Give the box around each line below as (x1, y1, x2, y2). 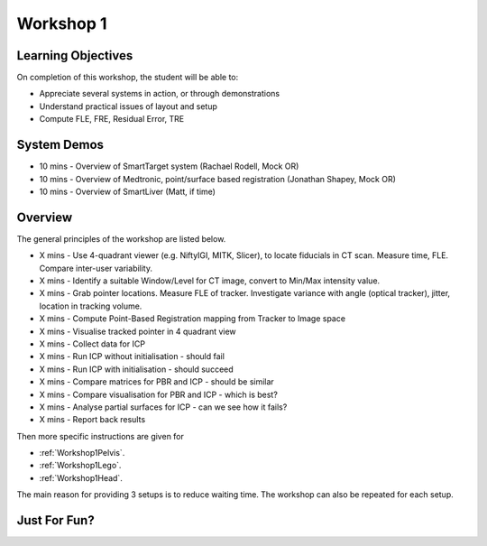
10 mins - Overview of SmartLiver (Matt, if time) (39, 186, 216, 197)
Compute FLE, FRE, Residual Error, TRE (39, 114, 185, 125)
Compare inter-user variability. (39, 263, 153, 273)
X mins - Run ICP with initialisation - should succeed (39, 364, 234, 375)
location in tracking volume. (39, 301, 142, 311)
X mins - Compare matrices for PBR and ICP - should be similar (39, 376, 274, 387)
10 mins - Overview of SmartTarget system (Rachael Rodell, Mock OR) (39, 161, 299, 171)
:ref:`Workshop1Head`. (39, 472, 124, 483)
